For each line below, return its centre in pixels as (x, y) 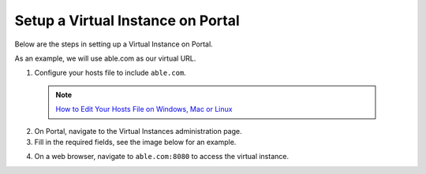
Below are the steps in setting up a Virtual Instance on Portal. (114, 44)
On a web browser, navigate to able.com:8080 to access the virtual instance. (162, 157)
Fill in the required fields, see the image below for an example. (135, 142)
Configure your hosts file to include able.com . (110, 73)
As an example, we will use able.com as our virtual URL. (105, 58)
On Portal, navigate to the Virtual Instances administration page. (138, 131)
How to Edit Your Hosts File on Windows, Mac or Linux (144, 109)
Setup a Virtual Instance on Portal (127, 20)
